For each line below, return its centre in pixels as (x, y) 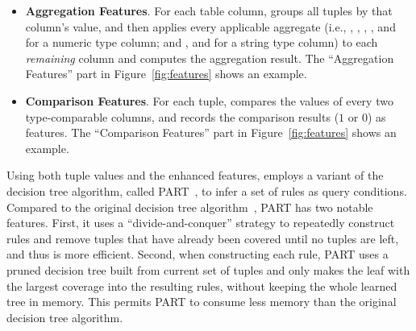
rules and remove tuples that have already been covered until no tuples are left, (203, 238)
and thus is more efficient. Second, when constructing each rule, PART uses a (198, 254)
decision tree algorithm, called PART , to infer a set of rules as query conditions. (207, 190)
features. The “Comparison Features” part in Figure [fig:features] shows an (211, 132)
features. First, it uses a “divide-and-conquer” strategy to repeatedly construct (201, 223)
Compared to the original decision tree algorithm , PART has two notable (190, 207)
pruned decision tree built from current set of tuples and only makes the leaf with (208, 269)
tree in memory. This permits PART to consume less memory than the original (202, 302)
